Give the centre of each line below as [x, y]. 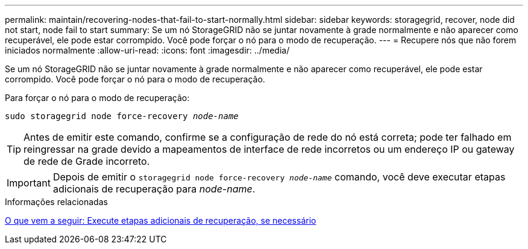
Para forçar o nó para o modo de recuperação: [97, 98]
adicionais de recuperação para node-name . [154, 189]
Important [29, 183]
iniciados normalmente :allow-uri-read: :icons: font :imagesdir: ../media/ [147, 50]
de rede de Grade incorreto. [87, 161]
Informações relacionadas [56, 202]
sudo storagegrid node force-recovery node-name [122, 116]
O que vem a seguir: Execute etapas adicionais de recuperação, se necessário [161, 220]
